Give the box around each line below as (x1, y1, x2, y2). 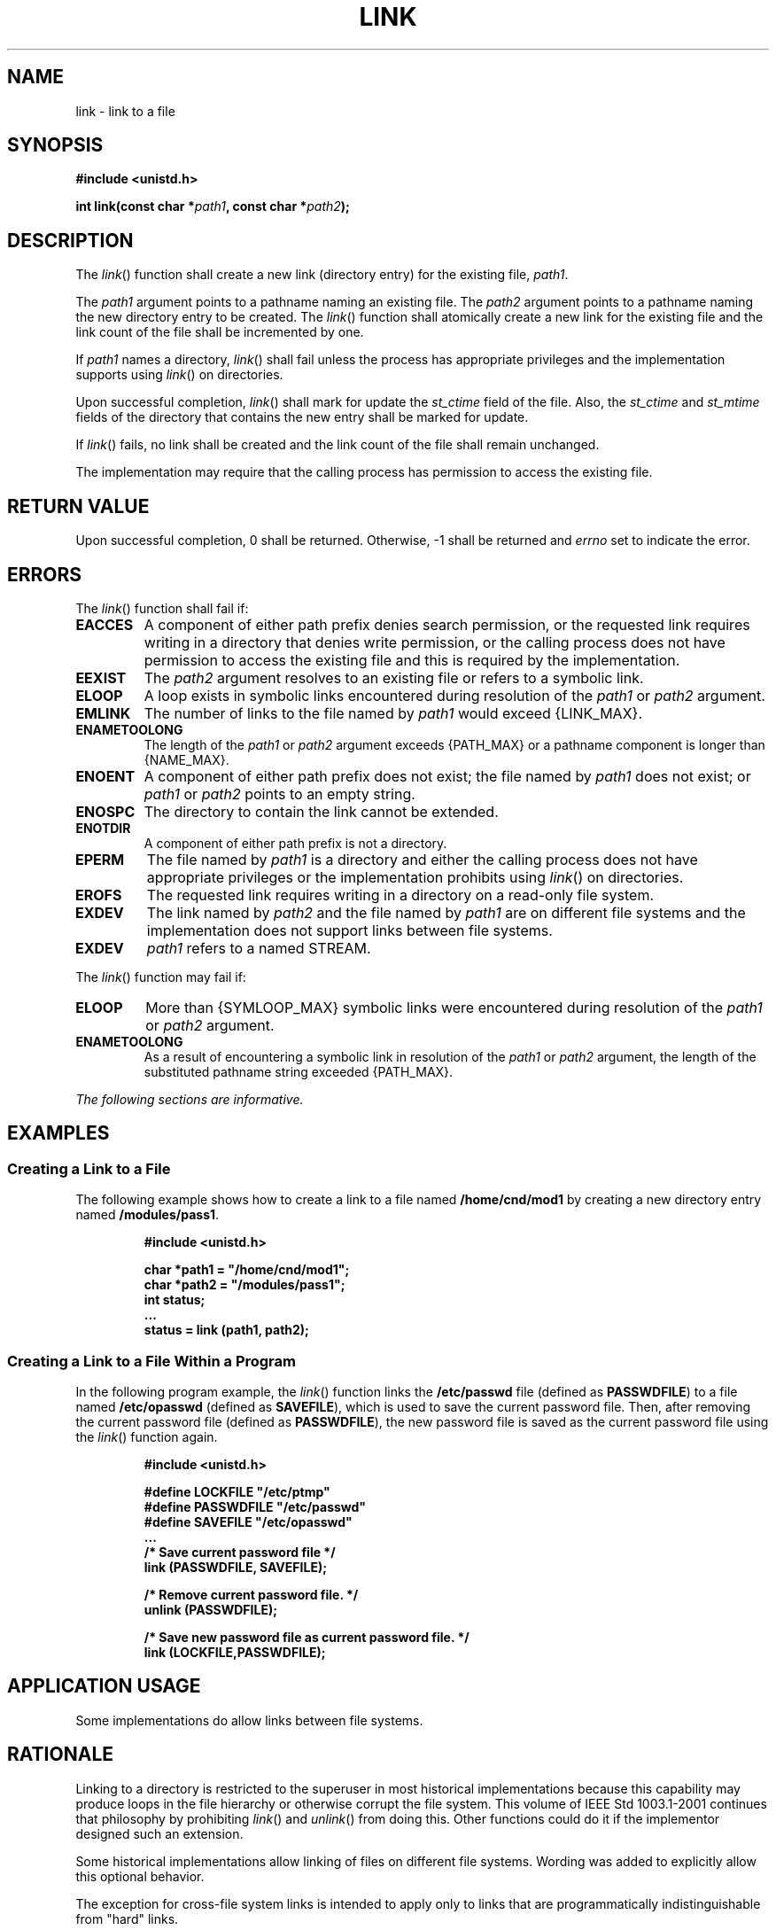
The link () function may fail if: (75, 969, 246, 984)
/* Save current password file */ (144, 1544, 336, 1560)
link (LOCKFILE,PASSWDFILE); (144, 1644, 326, 1660)
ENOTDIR (75, 820, 131, 836)
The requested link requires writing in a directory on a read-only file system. (146, 885, 655, 904)
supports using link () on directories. (75, 367, 283, 383)
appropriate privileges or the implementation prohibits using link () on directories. (146, 868, 684, 886)
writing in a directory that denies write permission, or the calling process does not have (144, 633, 726, 651)
